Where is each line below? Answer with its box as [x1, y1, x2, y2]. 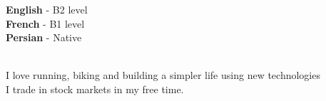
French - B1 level [6, 16, 85, 31]
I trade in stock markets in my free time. [6, 81, 184, 96]
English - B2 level [6, 2, 88, 16]
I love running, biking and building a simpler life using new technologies [6, 68, 320, 83]
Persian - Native [6, 30, 82, 45]
